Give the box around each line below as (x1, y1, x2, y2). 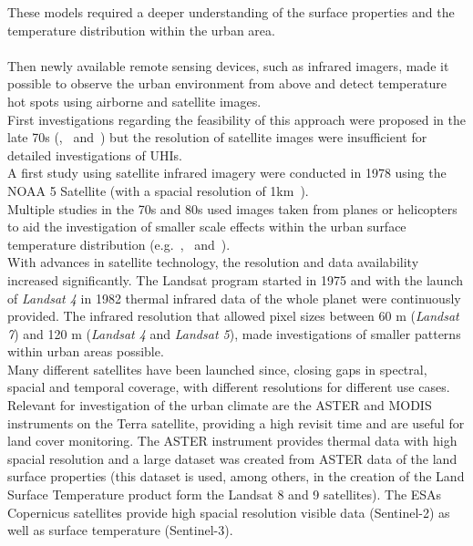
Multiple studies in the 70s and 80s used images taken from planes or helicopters (7, 199, 458, 218)
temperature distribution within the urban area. (7, 20, 275, 39)
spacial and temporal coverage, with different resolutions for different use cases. (7, 377, 450, 397)
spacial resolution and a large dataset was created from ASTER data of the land (7, 448, 458, 468)
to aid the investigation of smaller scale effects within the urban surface (7, 217, 406, 236)
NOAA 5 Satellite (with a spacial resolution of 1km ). (7, 180, 309, 200)
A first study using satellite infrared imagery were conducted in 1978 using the (7, 163, 447, 182)
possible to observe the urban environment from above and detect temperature (7, 74, 447, 93)
